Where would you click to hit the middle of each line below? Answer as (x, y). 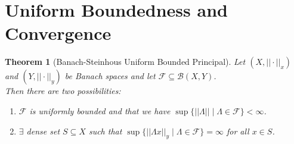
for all (238, 131)
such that (105, 131)
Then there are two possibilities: (63, 91)
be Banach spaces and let (110, 76)
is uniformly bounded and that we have (100, 110)
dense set (43, 131)
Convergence (58, 33)
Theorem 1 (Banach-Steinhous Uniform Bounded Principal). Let (125, 62)
